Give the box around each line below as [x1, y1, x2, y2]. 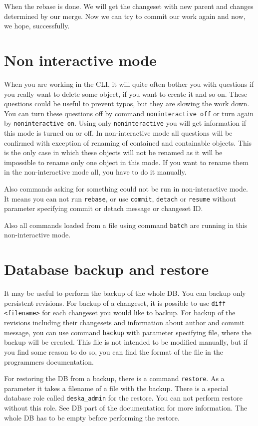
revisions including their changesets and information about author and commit [4, 317, 245, 328]
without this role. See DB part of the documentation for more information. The [4, 403, 248, 413]
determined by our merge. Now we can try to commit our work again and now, [4, 10, 246, 21]
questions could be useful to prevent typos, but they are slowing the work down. [4, 98, 250, 109]
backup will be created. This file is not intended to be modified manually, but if [4, 337, 248, 347]
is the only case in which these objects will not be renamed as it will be [4, 147, 223, 158]
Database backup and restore [4, 259, 209, 279]
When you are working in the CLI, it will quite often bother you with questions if [4, 78, 254, 89]
